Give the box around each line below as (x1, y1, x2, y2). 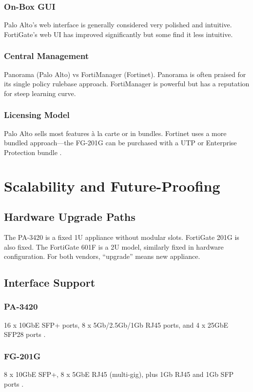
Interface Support (4, 275, 96, 290)
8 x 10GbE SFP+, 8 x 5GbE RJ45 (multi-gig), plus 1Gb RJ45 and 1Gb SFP (4, 369, 234, 379)
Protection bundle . (4, 147, 62, 157)
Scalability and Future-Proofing (4, 176, 220, 196)
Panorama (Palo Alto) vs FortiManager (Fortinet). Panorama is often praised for (4, 69, 246, 79)
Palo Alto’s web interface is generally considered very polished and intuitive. (4, 20, 232, 30)
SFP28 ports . (4, 329, 46, 339)
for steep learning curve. (4, 88, 76, 98)
